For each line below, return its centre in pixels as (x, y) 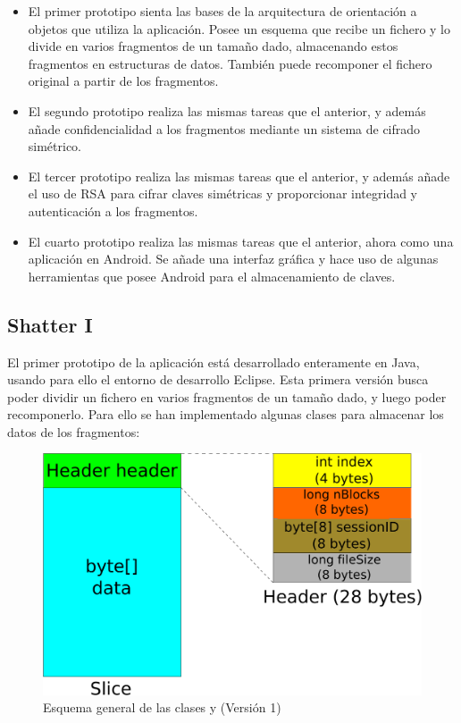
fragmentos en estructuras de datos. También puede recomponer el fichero (230, 63)
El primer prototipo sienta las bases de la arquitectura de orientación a (222, 11)
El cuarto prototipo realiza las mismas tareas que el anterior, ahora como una (241, 241)
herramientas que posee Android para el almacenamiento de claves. (212, 276)
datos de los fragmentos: (74, 431)
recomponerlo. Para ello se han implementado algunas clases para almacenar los (226, 414)
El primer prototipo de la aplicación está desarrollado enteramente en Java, (214, 361)
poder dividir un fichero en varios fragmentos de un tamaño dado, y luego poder (227, 396)
